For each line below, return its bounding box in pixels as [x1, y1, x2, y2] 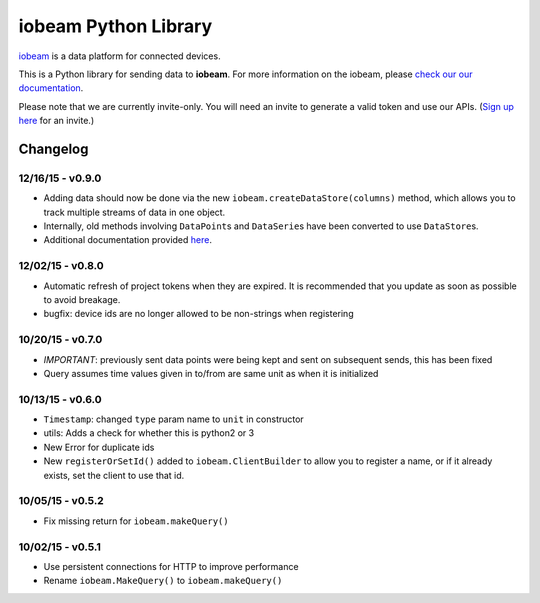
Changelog [18, 140, 89, 157]
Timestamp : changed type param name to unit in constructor [43, 413, 304, 425]
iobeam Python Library [18, 15, 213, 37]
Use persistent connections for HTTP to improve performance [43, 560, 299, 572]
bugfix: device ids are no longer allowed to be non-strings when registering [43, 308, 354, 320]
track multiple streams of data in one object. [43, 206, 226, 218]
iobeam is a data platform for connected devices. [18, 50, 221, 62]
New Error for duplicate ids [43, 441, 155, 453]
